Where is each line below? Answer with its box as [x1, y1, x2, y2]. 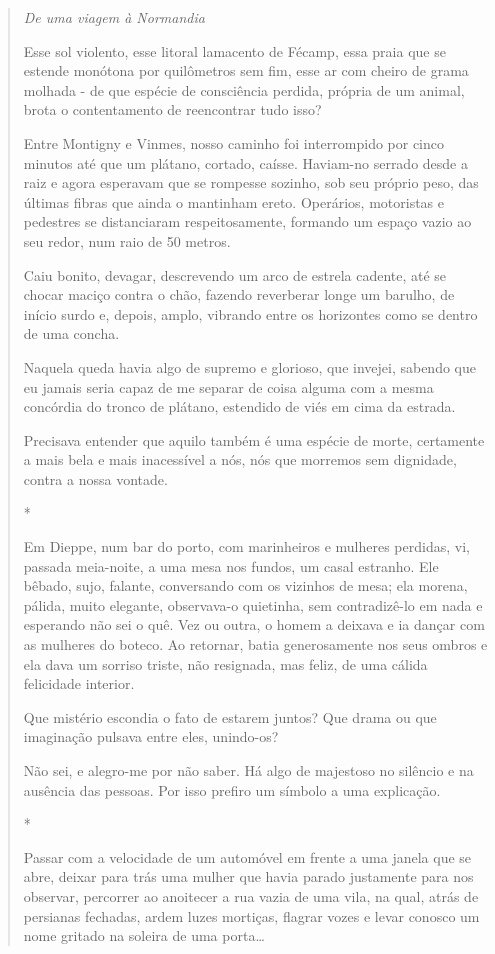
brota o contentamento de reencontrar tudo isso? [23, 99, 322, 120]
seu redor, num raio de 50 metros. [23, 230, 231, 251]
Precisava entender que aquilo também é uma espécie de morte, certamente [23, 429, 485, 450]
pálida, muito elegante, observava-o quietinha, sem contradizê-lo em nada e [23, 594, 483, 615]
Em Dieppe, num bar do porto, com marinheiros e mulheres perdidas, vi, [23, 536, 470, 557]
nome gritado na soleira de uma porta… [23, 925, 265, 946]
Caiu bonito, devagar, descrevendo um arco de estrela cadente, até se [23, 264, 447, 285]
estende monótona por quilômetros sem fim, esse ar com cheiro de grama [23, 60, 469, 81]
